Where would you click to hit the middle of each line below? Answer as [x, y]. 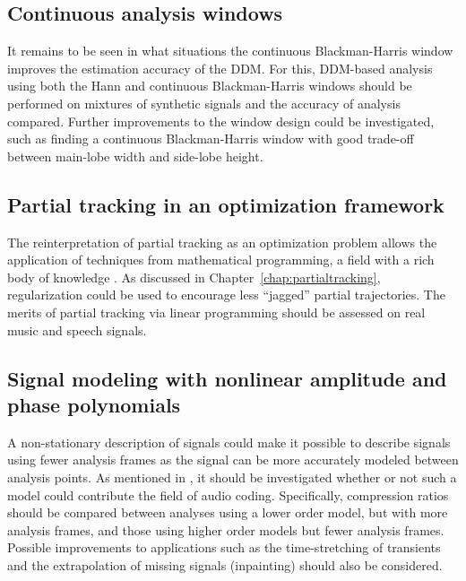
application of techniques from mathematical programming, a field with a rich [221, 260]
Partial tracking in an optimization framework [226, 204]
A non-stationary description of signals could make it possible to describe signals [229, 442]
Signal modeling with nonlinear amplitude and [227, 378]
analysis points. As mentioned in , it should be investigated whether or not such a [232, 477]
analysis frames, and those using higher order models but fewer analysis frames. [226, 529]
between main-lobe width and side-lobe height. [135, 156]
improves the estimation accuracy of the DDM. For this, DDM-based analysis [220, 68]
